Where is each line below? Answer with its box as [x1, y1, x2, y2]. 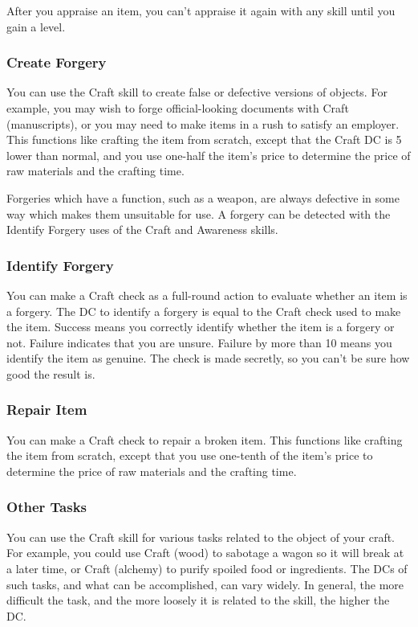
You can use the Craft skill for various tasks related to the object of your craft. [6, 528, 396, 545]
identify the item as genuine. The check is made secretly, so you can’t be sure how [6, 350, 410, 367]
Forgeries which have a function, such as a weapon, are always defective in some [6, 189, 400, 206]
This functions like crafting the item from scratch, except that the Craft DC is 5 [6, 131, 402, 148]
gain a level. [6, 18, 66, 35]
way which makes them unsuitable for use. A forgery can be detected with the [6, 205, 391, 222]
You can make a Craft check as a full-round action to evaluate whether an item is [6, 286, 408, 303]
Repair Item [6, 400, 87, 420]
